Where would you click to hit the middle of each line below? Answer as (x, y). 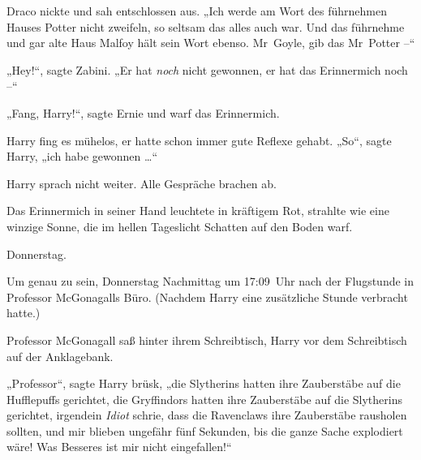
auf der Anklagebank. (60, 356)
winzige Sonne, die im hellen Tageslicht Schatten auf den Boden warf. (180, 226)
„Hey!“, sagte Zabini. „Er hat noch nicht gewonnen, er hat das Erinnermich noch (207, 69)
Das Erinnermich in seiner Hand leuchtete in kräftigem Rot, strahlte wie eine (198, 211)
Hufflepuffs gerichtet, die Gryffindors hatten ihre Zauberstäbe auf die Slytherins (204, 399)
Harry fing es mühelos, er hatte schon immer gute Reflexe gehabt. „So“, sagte (199, 140)
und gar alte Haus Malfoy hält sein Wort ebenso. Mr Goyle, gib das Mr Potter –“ (211, 43)
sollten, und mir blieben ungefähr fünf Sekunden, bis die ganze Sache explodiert (205, 430)
